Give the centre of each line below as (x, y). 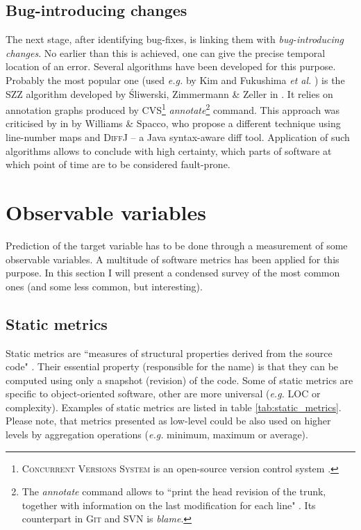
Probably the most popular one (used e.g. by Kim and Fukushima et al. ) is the (175, 80)
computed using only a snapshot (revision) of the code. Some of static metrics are (179, 380)
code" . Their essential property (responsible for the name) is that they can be (172, 366)
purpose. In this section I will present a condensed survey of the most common (173, 273)
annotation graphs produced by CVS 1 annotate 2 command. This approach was (173, 109)
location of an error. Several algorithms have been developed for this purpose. (171, 66)
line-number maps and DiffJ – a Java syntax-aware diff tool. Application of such (178, 137)
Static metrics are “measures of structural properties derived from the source (169, 353)
